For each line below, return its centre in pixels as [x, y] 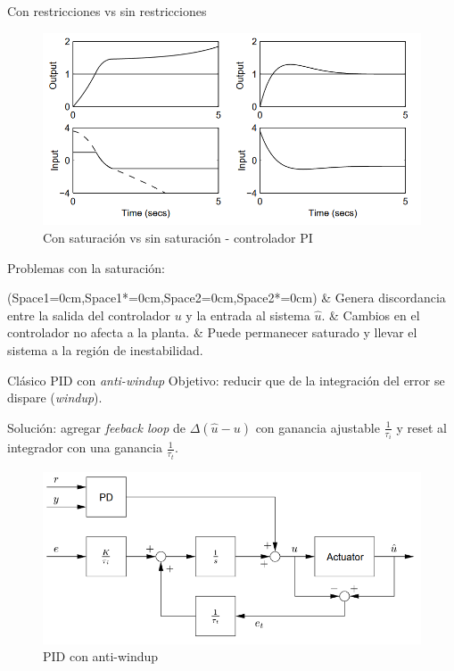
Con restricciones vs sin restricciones [107, 11]
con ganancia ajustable [318, 427]
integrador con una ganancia [85, 447]
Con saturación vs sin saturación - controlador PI [178, 238]
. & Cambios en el [371, 315]
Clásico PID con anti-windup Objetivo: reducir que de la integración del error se [226, 380]
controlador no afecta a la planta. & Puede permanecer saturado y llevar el [212, 332]
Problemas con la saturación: [86, 267]
